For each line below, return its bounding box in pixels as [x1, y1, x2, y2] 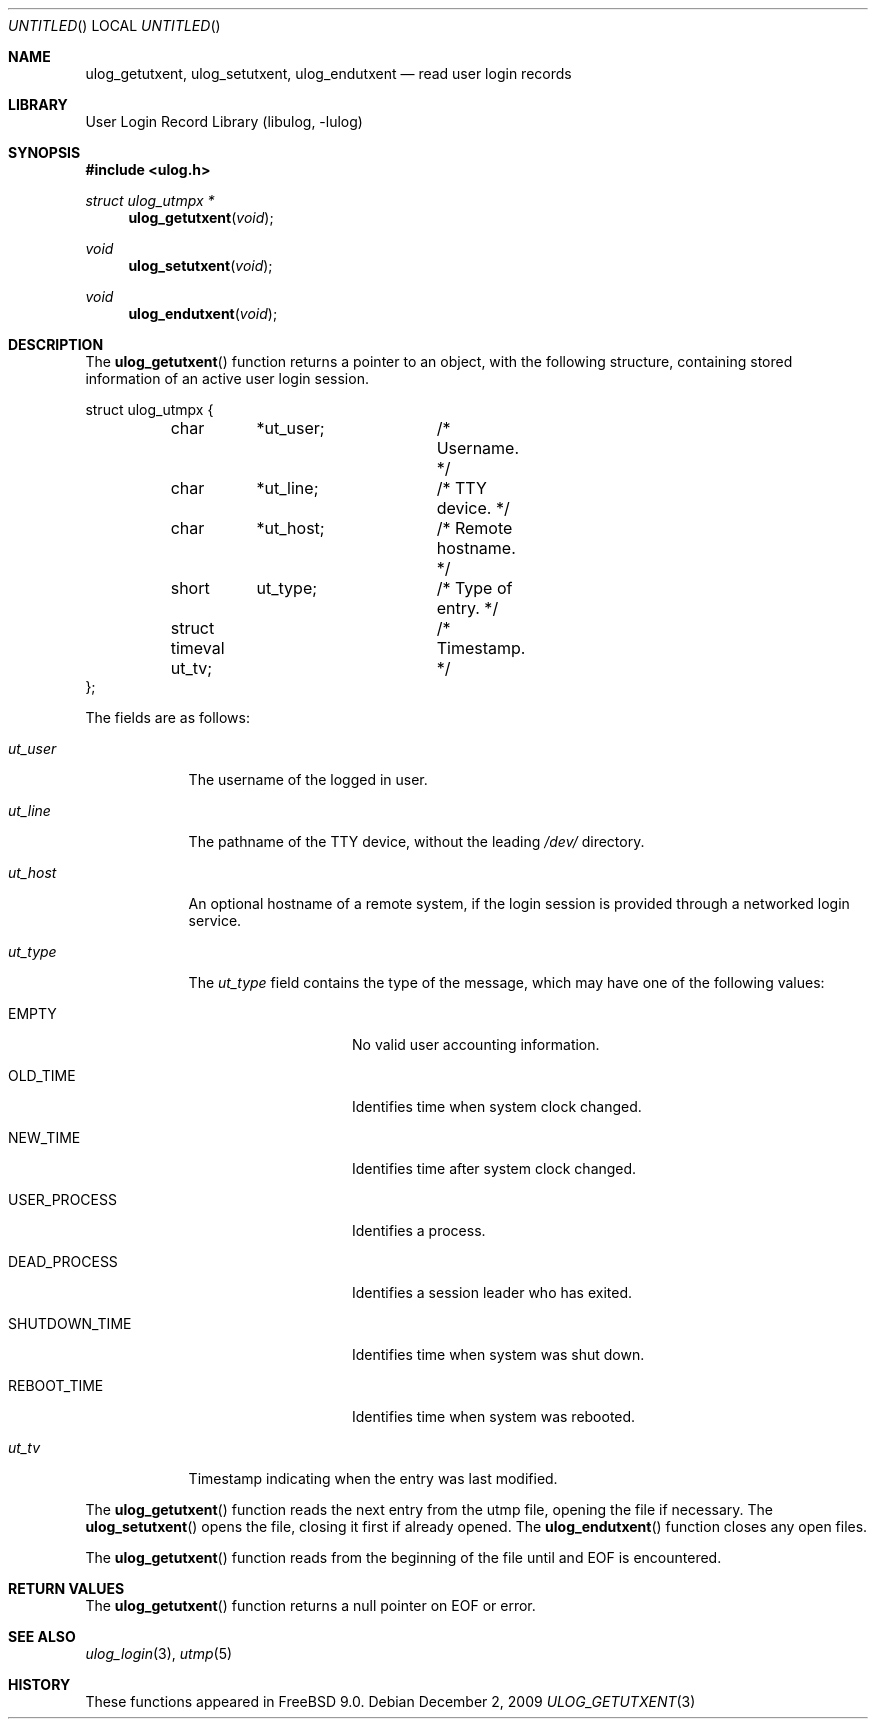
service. [188, 912, 242, 929]
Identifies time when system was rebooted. [352, 1408, 636, 1425]
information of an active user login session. [85, 370, 369, 387]
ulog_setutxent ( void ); [128, 257, 273, 274]
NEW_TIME [8, 1129, 81, 1146]
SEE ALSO [8, 1628, 76, 1645]
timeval [170, 638, 225, 658]
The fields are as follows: [85, 709, 250, 726]
